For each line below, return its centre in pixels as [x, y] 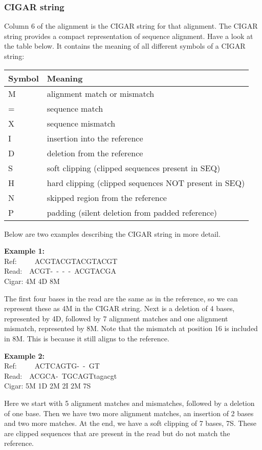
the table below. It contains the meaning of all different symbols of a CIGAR [125, 46]
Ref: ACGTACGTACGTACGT [61, 261]
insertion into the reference [95, 138]
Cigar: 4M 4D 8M [32, 281]
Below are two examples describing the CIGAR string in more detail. [112, 233]
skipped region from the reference [107, 197]
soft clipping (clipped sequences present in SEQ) [134, 168]
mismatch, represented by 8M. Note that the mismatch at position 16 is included [131, 328]
